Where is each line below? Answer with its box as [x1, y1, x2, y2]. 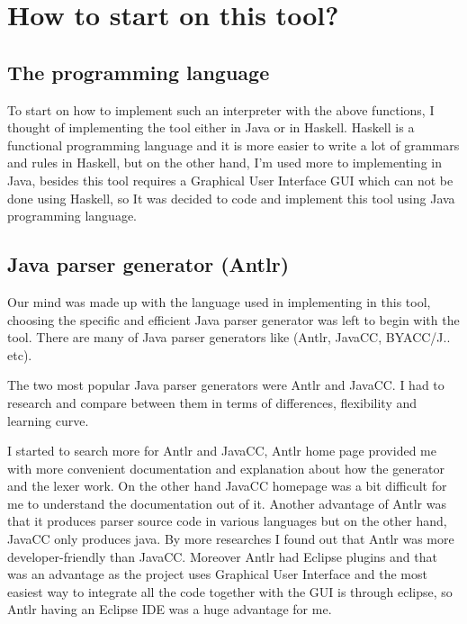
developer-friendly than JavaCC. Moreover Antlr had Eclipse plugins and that [7, 547, 437, 565]
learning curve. [7, 411, 89, 430]
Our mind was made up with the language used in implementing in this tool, [7, 292, 431, 311]
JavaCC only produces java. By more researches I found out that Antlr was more [7, 529, 454, 548]
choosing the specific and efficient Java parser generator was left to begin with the [7, 310, 460, 329]
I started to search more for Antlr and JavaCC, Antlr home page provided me [7, 441, 436, 460]
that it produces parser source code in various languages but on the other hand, [7, 511, 447, 530]
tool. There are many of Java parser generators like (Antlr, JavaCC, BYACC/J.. [7, 328, 451, 347]
